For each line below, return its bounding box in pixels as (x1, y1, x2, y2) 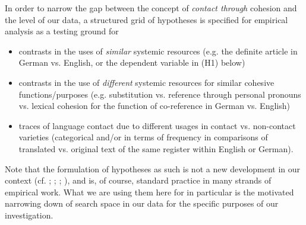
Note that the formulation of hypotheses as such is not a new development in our (5, 162, 301, 175)
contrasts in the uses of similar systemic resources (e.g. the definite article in (18, 44, 298, 57)
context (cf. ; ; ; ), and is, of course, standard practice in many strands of (5, 174, 272, 187)
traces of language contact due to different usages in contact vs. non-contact (18, 119, 296, 131)
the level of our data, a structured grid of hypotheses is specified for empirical (5, 13, 288, 25)
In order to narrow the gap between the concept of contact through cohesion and (5, 2, 297, 14)
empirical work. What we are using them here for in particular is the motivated (5, 185, 294, 198)
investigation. (5, 208, 53, 221)
